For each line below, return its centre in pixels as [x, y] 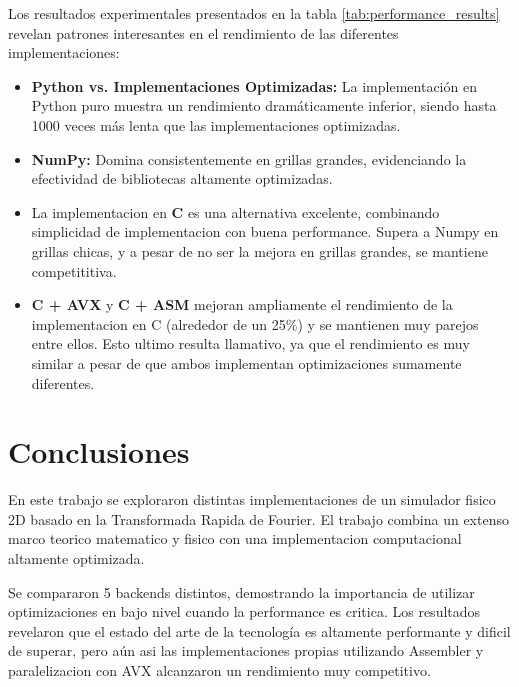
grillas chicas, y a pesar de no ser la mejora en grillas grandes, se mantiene [259, 250]
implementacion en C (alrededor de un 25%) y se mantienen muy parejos [255, 323]
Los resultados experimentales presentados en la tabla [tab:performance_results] [254, 13]
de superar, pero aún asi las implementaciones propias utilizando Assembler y [246, 650]
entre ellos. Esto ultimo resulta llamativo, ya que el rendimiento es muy [250, 343]
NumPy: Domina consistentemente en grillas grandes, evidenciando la [249, 158]
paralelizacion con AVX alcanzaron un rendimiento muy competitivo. [219, 669]
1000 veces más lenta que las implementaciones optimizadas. [216, 124]
